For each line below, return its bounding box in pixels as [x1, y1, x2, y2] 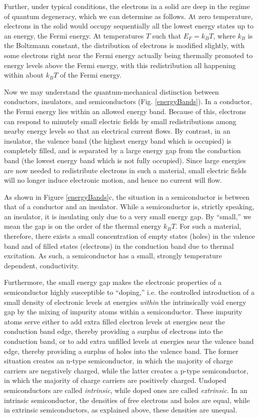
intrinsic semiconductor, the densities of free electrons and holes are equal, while [4, 394, 250, 405]
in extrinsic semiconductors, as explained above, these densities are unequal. [4, 404, 237, 415]
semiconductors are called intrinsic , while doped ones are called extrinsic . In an [4, 384, 247, 395]
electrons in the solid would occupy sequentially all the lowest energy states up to [4, 21, 254, 31]
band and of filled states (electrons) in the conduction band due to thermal [4, 240, 234, 251]
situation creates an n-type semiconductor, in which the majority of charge [4, 355, 233, 366]
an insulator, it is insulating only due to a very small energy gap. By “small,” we [4, 211, 251, 221]
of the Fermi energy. [60, 70, 121, 80]
